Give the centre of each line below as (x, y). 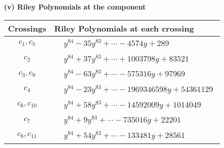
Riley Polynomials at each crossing (124, 28)
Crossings (27, 28)
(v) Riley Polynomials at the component (75, 6)
